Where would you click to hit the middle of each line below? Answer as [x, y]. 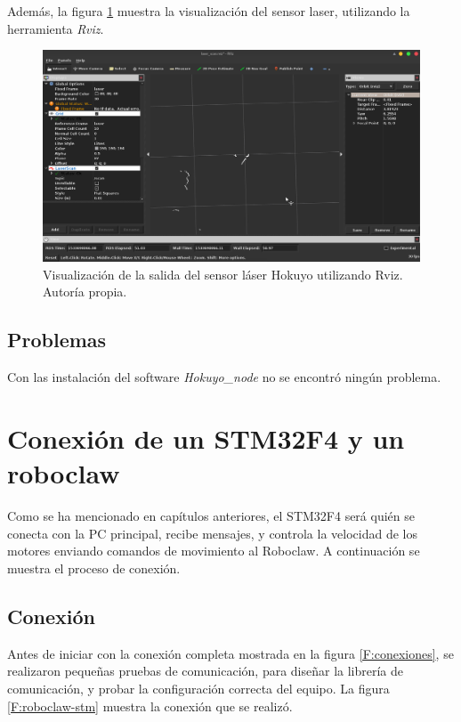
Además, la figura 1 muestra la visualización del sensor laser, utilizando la [209, 11]
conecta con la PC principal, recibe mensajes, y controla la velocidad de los [212, 533]
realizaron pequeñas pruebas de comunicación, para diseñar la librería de [206, 671]
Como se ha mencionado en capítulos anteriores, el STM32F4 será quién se [211, 516]
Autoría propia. [85, 292]
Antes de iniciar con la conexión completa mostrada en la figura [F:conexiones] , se [230, 653]
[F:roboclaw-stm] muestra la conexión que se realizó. [150, 706]
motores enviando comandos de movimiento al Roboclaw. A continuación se [214, 551]
